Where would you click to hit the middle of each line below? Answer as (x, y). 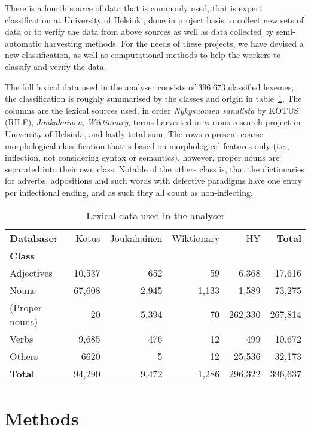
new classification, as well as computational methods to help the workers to (143, 55)
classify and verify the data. (56, 66)
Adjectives (31, 272)
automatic (23, 43)
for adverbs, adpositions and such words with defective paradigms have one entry (153, 181)
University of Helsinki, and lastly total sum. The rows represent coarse (134, 133)
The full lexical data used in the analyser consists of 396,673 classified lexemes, (150, 87)
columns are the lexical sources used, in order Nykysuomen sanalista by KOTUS (152, 110)
